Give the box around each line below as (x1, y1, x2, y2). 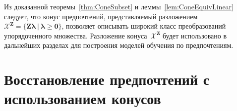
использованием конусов (4, 88, 161, 109)
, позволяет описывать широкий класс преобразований (61, 21, 226, 31)
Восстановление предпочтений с (4, 69, 210, 89)
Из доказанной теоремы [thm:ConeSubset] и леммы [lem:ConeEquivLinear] (4, 1, 234, 11)
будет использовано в (163, 30, 227, 40)
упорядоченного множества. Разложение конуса (4, 30, 147, 40)
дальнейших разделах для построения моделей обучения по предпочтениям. (4, 40, 234, 50)
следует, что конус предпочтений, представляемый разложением (4, 11, 198, 21)
